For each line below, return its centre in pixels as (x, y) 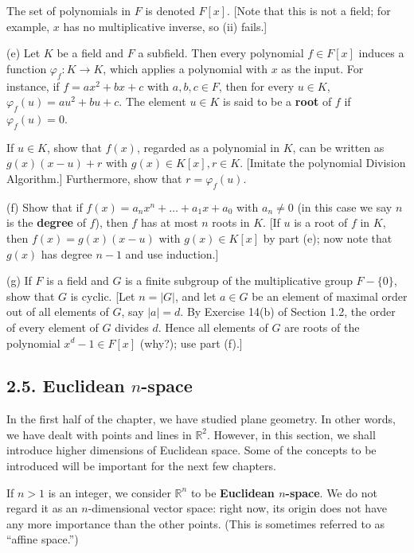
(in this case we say (345, 206)
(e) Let (23, 53)
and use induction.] (172, 253)
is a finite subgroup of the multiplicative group (239, 280)
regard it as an (42, 508)
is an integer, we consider (109, 492)
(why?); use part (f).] (191, 343)
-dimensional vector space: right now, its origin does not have (237, 508)
